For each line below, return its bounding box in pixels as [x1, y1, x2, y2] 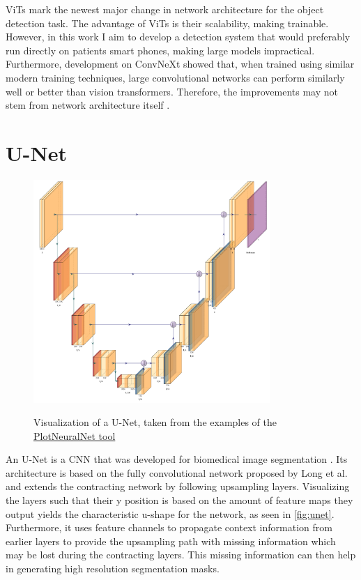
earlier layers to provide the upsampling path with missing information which [6, 533, 336, 548]
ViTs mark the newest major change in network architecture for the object [6, 2, 324, 16]
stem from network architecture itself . [6, 98, 170, 112]
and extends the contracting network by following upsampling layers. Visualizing [6, 479, 350, 494]
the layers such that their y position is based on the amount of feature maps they [6, 493, 353, 507]
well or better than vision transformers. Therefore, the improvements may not [6, 84, 338, 98]
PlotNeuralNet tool [33, 428, 116, 443]
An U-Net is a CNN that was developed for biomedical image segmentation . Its [6, 452, 348, 466]
